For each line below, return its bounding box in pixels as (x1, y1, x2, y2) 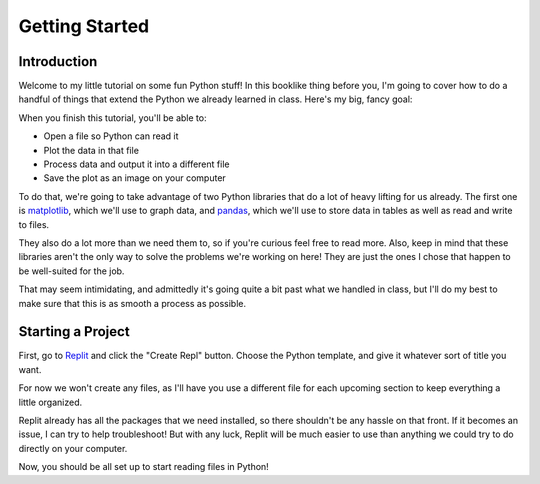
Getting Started (18, 15, 150, 37)
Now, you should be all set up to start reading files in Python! (18, 461, 269, 473)
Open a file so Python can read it (43, 130, 179, 142)
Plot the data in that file (43, 144, 140, 156)
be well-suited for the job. (18, 265, 125, 277)
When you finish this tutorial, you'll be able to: (18, 111, 207, 124)
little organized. (18, 396, 83, 408)
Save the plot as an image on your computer (43, 172, 227, 184)
